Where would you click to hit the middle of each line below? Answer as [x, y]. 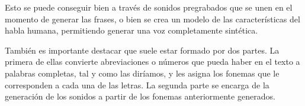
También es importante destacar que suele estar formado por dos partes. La [142, 50]
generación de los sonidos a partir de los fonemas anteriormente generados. [140, 96]
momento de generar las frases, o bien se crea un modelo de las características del [152, 19]
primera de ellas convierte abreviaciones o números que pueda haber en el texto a [152, 62]
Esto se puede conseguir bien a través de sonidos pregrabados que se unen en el [149, 7]
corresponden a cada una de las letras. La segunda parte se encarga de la [137, 85]
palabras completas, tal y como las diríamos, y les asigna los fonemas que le [142, 73]
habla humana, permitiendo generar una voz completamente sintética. [131, 30]
